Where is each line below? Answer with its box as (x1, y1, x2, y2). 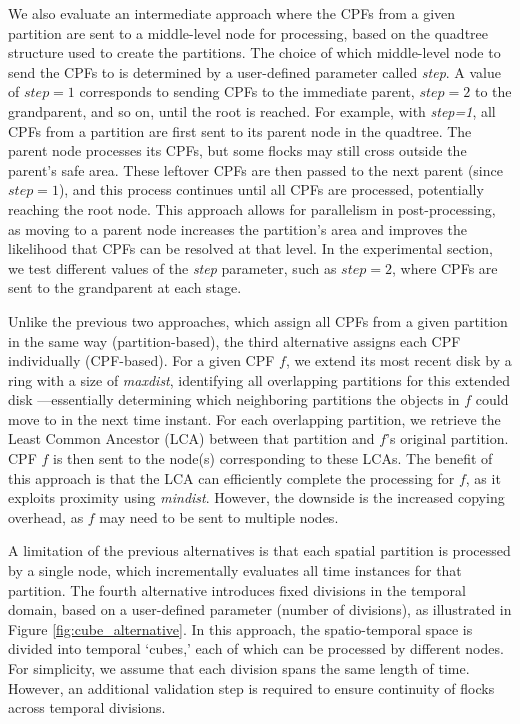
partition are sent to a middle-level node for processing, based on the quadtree (8, 22, 489, 43)
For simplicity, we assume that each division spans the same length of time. (8, 658, 470, 678)
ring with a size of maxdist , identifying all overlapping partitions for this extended (8, 369, 510, 390)
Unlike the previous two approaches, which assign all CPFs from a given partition (8, 310, 508, 331)
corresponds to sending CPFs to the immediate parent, (79, 81, 415, 102)
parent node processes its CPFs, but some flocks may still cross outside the (8, 140, 467, 161)
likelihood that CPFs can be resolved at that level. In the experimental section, (8, 238, 493, 259)
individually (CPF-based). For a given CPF (8, 350, 275, 371)
